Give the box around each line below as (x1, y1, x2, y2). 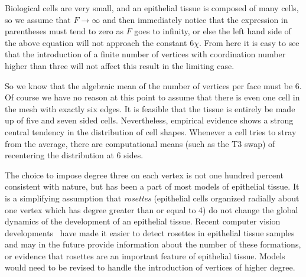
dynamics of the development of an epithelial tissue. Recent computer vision (5, 215, 281, 227)
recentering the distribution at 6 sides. (5, 149, 144, 161)
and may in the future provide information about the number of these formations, (5, 238, 301, 250)
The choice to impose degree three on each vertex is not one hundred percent (5, 168, 284, 181)
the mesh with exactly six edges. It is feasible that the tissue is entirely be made (5, 102, 295, 115)
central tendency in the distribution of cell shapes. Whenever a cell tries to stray (5, 125, 297, 138)
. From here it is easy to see (198, 36, 300, 48)
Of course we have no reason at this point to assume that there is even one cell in (5, 91, 300, 103)
